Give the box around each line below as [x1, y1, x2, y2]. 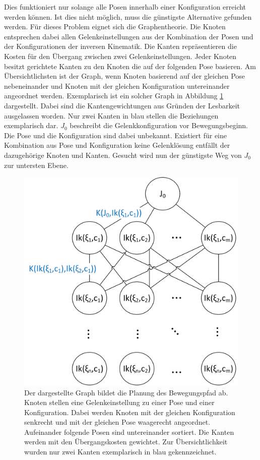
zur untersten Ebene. [4, 159, 69, 170]
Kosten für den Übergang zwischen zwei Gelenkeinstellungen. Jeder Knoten [4, 50, 237, 61]
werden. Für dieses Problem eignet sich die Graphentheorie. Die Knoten [4, 21, 226, 32]
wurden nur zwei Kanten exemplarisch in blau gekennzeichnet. [24, 446, 217, 457]
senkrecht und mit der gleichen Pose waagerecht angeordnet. [24, 417, 211, 427]
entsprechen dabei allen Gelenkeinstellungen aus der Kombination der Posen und [4, 31, 253, 41]
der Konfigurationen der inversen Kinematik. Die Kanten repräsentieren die [4, 41, 237, 51]
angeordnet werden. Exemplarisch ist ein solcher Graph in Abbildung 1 [4, 90, 224, 101]
